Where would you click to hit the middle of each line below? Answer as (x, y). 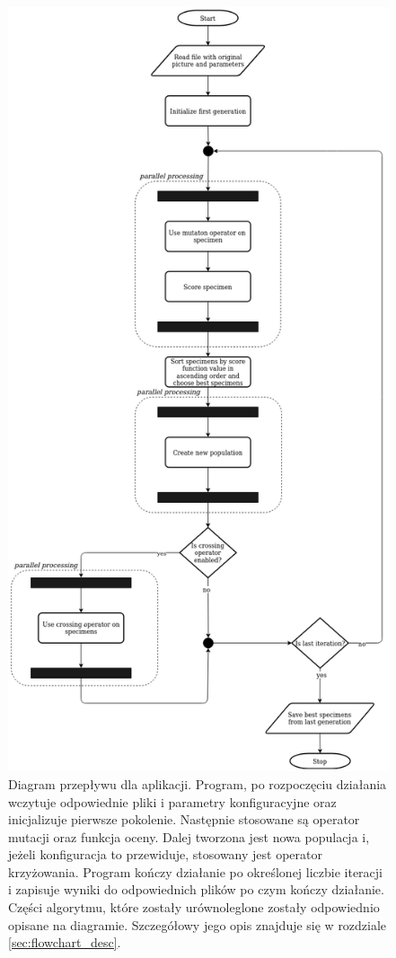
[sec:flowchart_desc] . (65, 942)
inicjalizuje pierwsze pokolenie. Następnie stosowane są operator (184, 819)
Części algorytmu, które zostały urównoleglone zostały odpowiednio (194, 907)
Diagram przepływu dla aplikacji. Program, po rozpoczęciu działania (198, 783)
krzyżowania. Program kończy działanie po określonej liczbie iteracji (196, 871)
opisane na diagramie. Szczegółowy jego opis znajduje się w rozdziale (198, 924)
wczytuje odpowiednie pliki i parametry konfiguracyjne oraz (172, 801)
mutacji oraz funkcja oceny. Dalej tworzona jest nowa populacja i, (189, 836)
